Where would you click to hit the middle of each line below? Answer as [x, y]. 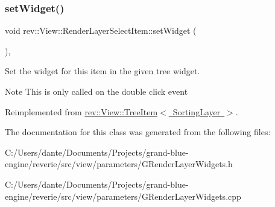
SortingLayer [197, 111]
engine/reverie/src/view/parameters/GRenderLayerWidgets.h [119, 164]
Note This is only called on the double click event [96, 91]
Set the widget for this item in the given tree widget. [103, 71]
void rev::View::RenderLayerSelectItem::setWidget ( [101, 30]
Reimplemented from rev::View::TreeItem [81, 111]
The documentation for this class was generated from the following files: [138, 132]
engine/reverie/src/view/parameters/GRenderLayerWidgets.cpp [123, 196]
